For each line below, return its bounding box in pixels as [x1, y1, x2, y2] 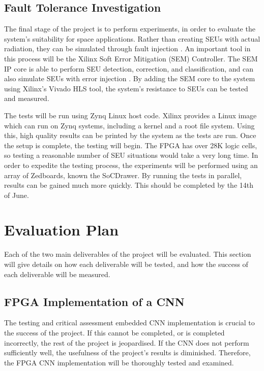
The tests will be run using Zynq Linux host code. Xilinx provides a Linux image [4, 110, 257, 120]
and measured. [4, 93, 49, 104]
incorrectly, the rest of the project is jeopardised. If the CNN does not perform [4, 337, 249, 348]
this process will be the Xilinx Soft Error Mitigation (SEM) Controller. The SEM [4, 53, 258, 63]
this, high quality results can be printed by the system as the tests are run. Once [4, 130, 256, 141]
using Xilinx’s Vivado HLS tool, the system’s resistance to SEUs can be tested [4, 83, 248, 93]
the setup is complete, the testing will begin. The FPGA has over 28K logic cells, [4, 140, 257, 150]
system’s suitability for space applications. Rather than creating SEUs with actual [4, 33, 260, 44]
